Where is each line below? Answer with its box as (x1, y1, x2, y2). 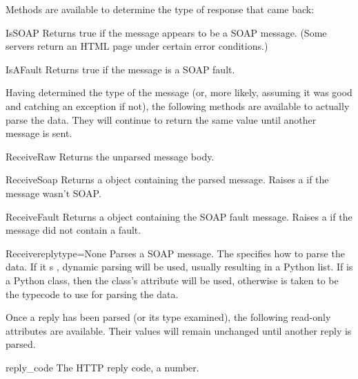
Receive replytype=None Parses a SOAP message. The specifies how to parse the (6, 246, 345, 260)
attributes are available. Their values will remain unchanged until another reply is (6, 323, 352, 338)
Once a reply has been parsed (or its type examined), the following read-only (6, 310, 331, 324)
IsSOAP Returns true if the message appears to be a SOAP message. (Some (6, 25, 327, 39)
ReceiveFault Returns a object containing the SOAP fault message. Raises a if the (6, 209, 352, 223)
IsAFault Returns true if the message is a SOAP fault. (6, 62, 235, 76)
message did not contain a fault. (6, 223, 141, 237)
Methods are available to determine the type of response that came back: (6, 2, 315, 16)
